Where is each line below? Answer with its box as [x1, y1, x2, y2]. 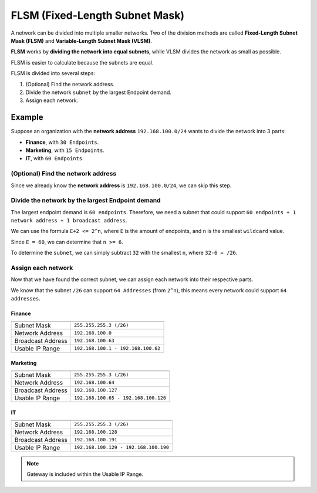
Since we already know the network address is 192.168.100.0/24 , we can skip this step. [11, 182, 232, 189]
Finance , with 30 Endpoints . [25, 139, 99, 146]
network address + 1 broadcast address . [11, 217, 127, 224]
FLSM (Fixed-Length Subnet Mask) [11, 9, 185, 22]
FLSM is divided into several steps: [11, 70, 95, 77]
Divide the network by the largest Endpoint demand [11, 197, 161, 205]
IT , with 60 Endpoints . [25, 155, 85, 162]
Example [11, 112, 43, 123]
